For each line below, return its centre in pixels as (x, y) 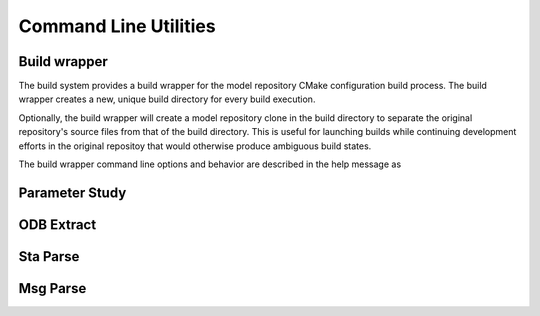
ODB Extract (57, 224)
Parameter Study (72, 192)
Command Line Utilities (117, 26)
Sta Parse (49, 256)
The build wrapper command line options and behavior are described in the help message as (210, 164)
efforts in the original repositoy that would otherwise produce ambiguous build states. (195, 146)
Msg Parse (52, 288)
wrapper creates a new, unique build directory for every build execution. (167, 99)
